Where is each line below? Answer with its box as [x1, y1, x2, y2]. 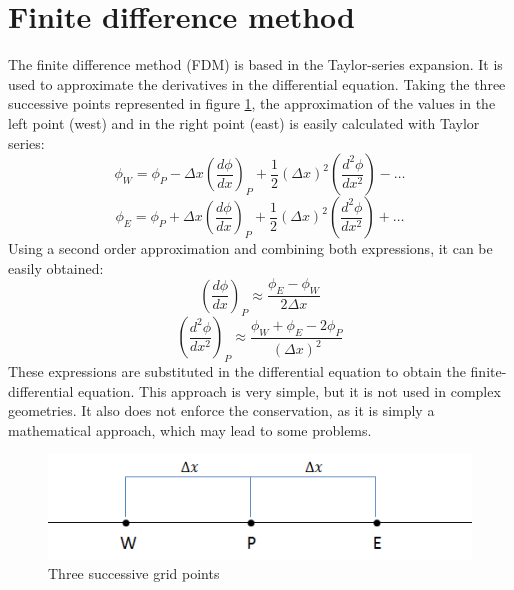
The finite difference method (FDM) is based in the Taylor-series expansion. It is [8, 54, 503, 75]
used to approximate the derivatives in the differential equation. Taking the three [8, 73, 506, 94]
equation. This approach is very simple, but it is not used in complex [78, 380, 501, 401]
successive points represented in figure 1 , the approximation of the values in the [8, 93, 496, 114]
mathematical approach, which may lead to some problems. [8, 419, 372, 440]
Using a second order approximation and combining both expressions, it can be [8, 238, 493, 259]
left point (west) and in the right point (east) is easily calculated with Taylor [8, 112, 480, 133]
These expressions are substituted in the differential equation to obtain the [8, 361, 466, 382]
